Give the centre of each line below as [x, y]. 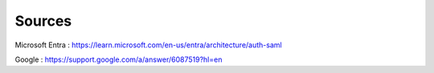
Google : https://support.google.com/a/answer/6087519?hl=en [119, 59]
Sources [43, 21]
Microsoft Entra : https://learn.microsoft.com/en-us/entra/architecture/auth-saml [148, 45]
